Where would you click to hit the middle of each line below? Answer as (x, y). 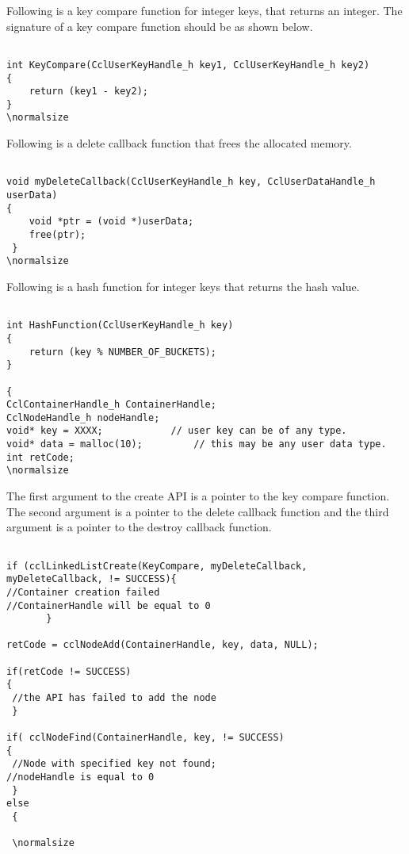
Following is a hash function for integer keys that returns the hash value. (183, 286)
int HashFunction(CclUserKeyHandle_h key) (120, 326)
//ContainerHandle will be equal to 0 (109, 605)
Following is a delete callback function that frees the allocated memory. (179, 143)
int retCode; (40, 457)
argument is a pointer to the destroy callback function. (139, 527)
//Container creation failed (83, 592)
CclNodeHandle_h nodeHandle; (83, 417)
